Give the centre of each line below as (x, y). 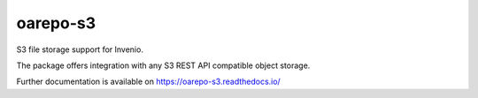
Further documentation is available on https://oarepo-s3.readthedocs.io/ (148, 82)
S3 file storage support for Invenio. (80, 49)
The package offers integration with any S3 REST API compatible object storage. (163, 65)
